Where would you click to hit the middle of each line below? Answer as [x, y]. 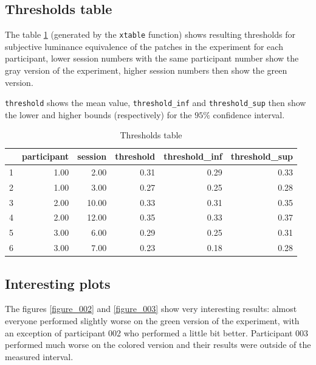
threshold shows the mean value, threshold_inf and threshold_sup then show [156, 103]
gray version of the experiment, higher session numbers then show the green [146, 70]
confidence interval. [249, 114]
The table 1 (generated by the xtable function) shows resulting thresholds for [150, 34]
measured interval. [39, 356]
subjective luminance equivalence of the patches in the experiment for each [144, 46]
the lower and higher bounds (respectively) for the [98, 114]
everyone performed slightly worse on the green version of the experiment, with [152, 321]
